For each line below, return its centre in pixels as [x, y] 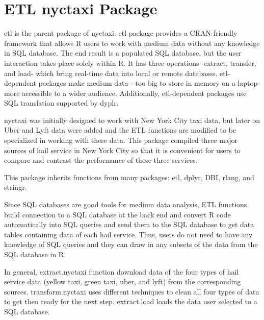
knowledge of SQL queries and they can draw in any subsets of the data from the [131, 244]
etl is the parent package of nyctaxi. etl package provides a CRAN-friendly [121, 33]
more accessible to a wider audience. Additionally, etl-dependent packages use [125, 93]
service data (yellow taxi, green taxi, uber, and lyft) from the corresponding [123, 281]
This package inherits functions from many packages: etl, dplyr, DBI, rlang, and [129, 177]
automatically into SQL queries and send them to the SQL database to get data [129, 224]
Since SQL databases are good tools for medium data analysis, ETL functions [126, 204]
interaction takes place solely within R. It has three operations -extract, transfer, [130, 63]
